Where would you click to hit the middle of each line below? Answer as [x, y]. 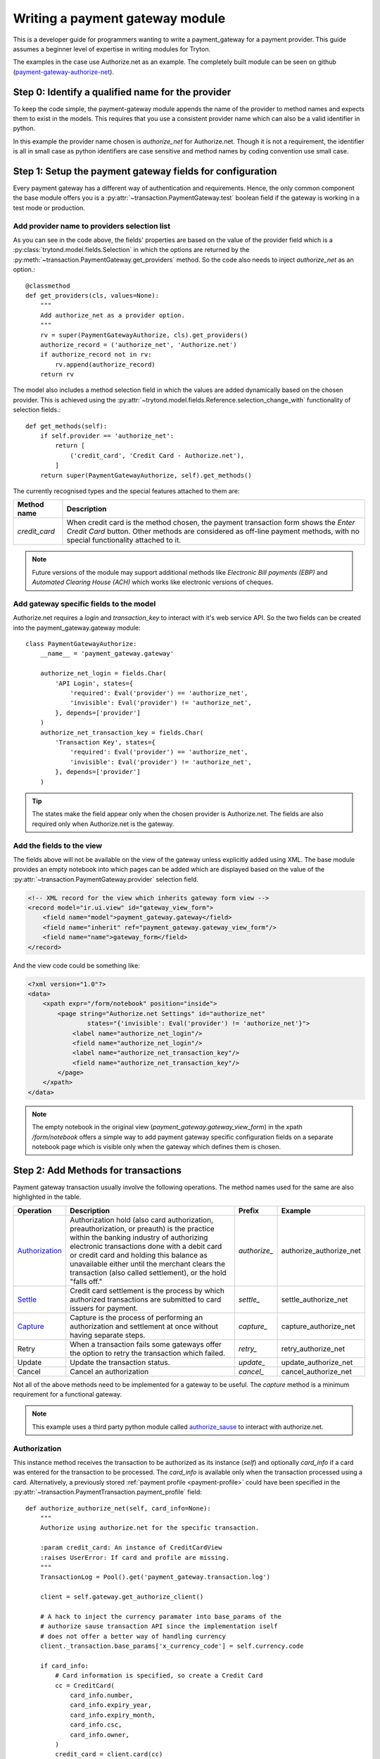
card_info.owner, [100, 1735]
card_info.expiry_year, [111, 1705]
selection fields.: [37, 410]
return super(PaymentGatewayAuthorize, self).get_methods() [146, 475]
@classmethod [48, 286]
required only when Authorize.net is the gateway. [103, 824]
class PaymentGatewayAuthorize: [81, 644]
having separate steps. [108, 1335]
